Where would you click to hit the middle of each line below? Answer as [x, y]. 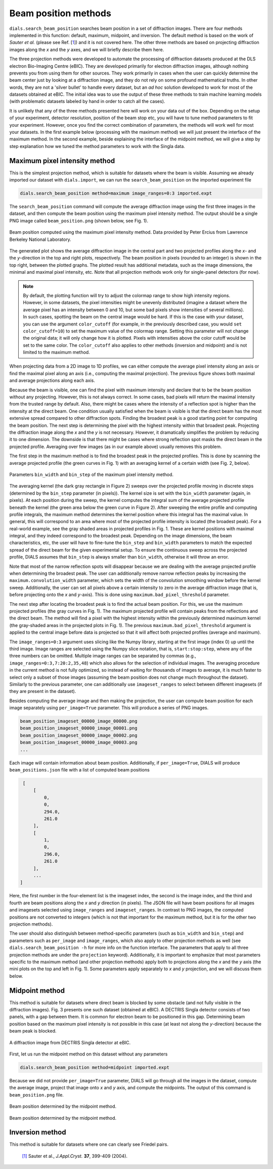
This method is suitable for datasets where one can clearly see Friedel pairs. [89, 1144]
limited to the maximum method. [57, 352]
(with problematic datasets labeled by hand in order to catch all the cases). [87, 101]
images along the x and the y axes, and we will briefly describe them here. [87, 49]
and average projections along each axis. [52, 381]
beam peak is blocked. [33, 1031]
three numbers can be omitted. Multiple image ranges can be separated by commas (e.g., [103, 656]
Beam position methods [60, 13]
